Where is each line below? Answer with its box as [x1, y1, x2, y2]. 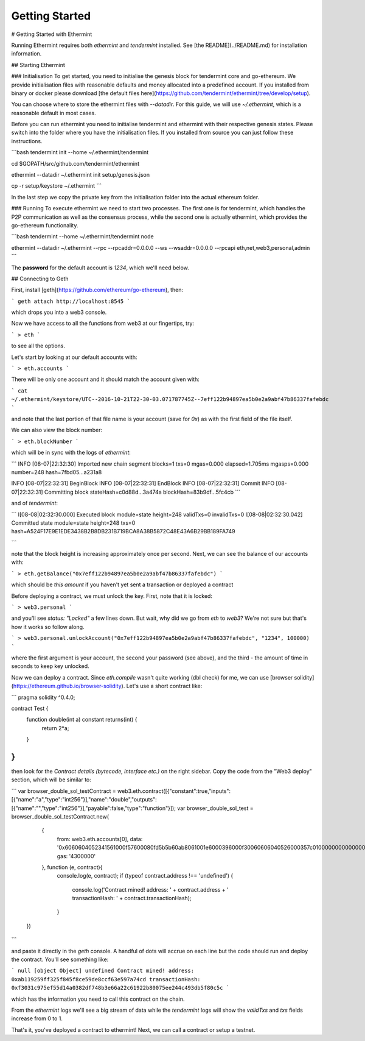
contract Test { [11, 705, 49, 712]
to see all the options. [11, 342, 65, 350]
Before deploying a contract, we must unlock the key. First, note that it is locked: [11, 592, 213, 600]
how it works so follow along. [11, 623, 85, 630]
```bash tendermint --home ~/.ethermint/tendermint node [11, 233, 155, 240]
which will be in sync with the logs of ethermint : [11, 449, 131, 457]
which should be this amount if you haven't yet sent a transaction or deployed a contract [11, 581, 234, 588]
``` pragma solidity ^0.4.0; [11, 694, 75, 701]
